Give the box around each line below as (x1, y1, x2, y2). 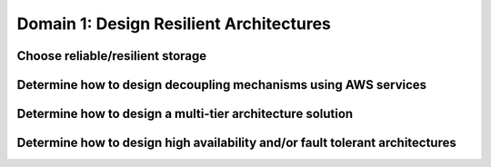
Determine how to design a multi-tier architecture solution (16, 106, 354, 122)
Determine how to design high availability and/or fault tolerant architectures (16, 135, 456, 151)
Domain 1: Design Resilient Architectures (16, 14, 332, 34)
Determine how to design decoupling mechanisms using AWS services (16, 77, 427, 93)
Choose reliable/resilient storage (16, 48, 207, 64)
